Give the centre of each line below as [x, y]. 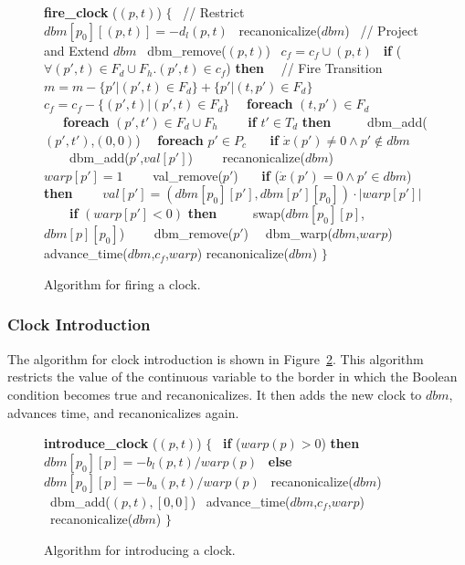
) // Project [381, 30]
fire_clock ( [81, 12]
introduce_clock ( [101, 443]
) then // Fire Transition [304, 68]
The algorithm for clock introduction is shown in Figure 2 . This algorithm [216, 358]
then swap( [237, 213]
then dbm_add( [365, 121]
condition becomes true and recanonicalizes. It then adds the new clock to [215, 394]
